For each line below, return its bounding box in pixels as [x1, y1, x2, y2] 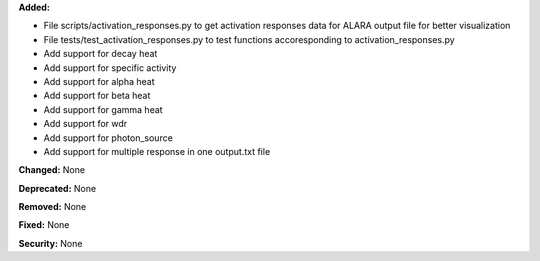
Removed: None [18, 201, 87, 213]
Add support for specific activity [43, 61, 177, 74]
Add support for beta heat [43, 90, 151, 102]
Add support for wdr [43, 118, 128, 130]
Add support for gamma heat [43, 103, 164, 115]
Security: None [18, 237, 83, 249]
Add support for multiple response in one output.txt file [43, 145, 271, 157]
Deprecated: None [18, 182, 97, 194]
